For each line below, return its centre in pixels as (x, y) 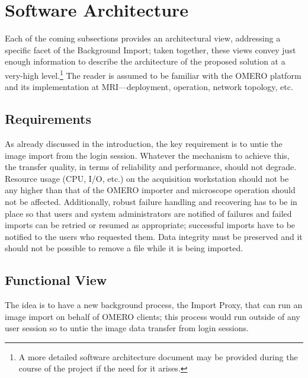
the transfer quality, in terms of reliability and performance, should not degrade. (151, 167)
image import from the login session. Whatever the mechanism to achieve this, (147, 155)
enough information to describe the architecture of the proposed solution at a (145, 61)
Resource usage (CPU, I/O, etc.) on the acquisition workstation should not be (147, 178)
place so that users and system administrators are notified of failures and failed (148, 213)
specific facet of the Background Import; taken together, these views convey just (150, 49)
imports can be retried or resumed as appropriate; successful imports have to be (150, 225)
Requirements (48, 119)
